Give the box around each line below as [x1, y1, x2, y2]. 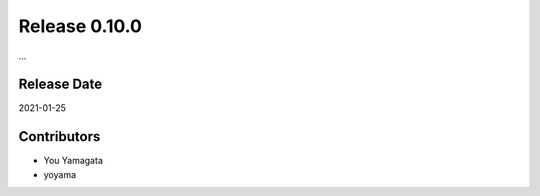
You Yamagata [43, 155, 104, 167]
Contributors [18, 128, 101, 145]
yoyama [43, 168, 77, 180]
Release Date [18, 76, 103, 93]
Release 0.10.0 [18, 15, 142, 37]
